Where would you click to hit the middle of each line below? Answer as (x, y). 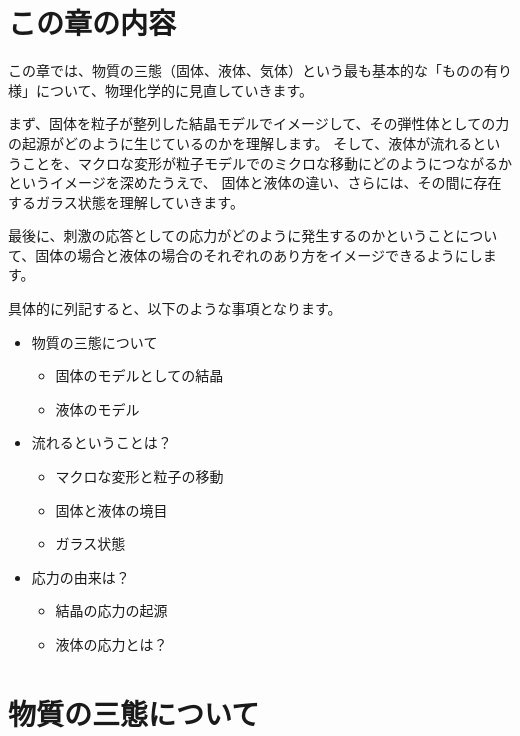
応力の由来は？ (80, 576)
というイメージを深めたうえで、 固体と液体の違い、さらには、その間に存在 (255, 182)
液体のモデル (97, 408)
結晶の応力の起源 (111, 610)
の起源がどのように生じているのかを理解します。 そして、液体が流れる (240, 142)
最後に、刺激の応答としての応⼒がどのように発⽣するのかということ (232, 235)
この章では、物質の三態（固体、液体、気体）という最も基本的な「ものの (246, 70)
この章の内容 (92, 22)
